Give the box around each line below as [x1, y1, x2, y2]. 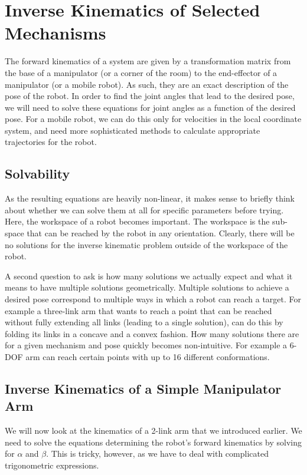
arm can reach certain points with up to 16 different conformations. [25, 350, 270, 362]
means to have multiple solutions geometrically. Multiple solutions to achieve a [5, 281, 289, 293]
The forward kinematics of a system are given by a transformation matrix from [5, 55, 291, 67]
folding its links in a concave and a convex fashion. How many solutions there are [5, 327, 299, 339]
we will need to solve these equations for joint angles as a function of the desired [5, 101, 296, 113]
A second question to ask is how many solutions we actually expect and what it [5, 269, 293, 282]
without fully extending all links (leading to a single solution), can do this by [5, 316, 283, 328]
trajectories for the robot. [5, 136, 97, 148]
